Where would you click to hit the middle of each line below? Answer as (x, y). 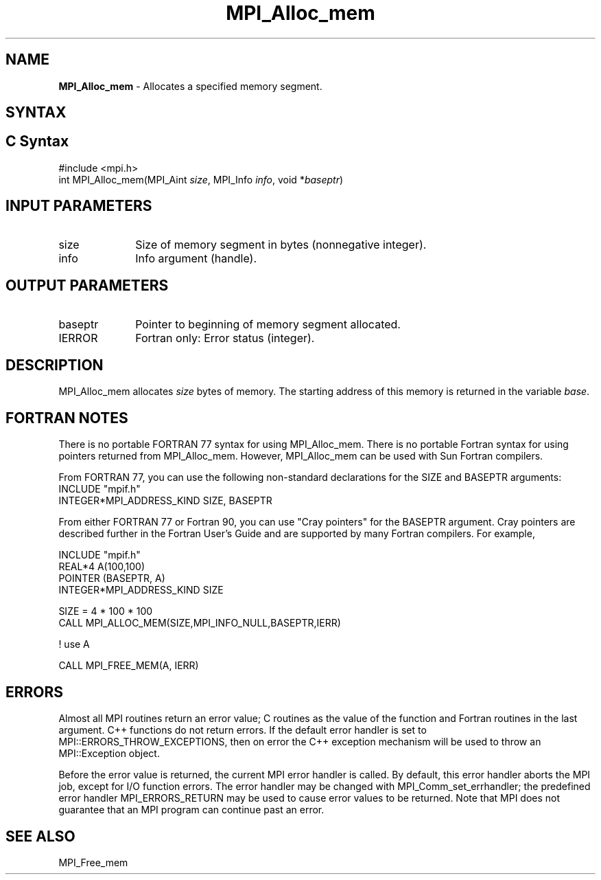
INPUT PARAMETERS (79, 206)
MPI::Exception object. (109, 754)
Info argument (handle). (196, 258)
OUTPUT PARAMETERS (87, 286)
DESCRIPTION (55, 365)
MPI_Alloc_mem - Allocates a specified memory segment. (190, 86)
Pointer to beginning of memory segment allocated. (268, 324)
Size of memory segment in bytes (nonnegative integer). (281, 244)
